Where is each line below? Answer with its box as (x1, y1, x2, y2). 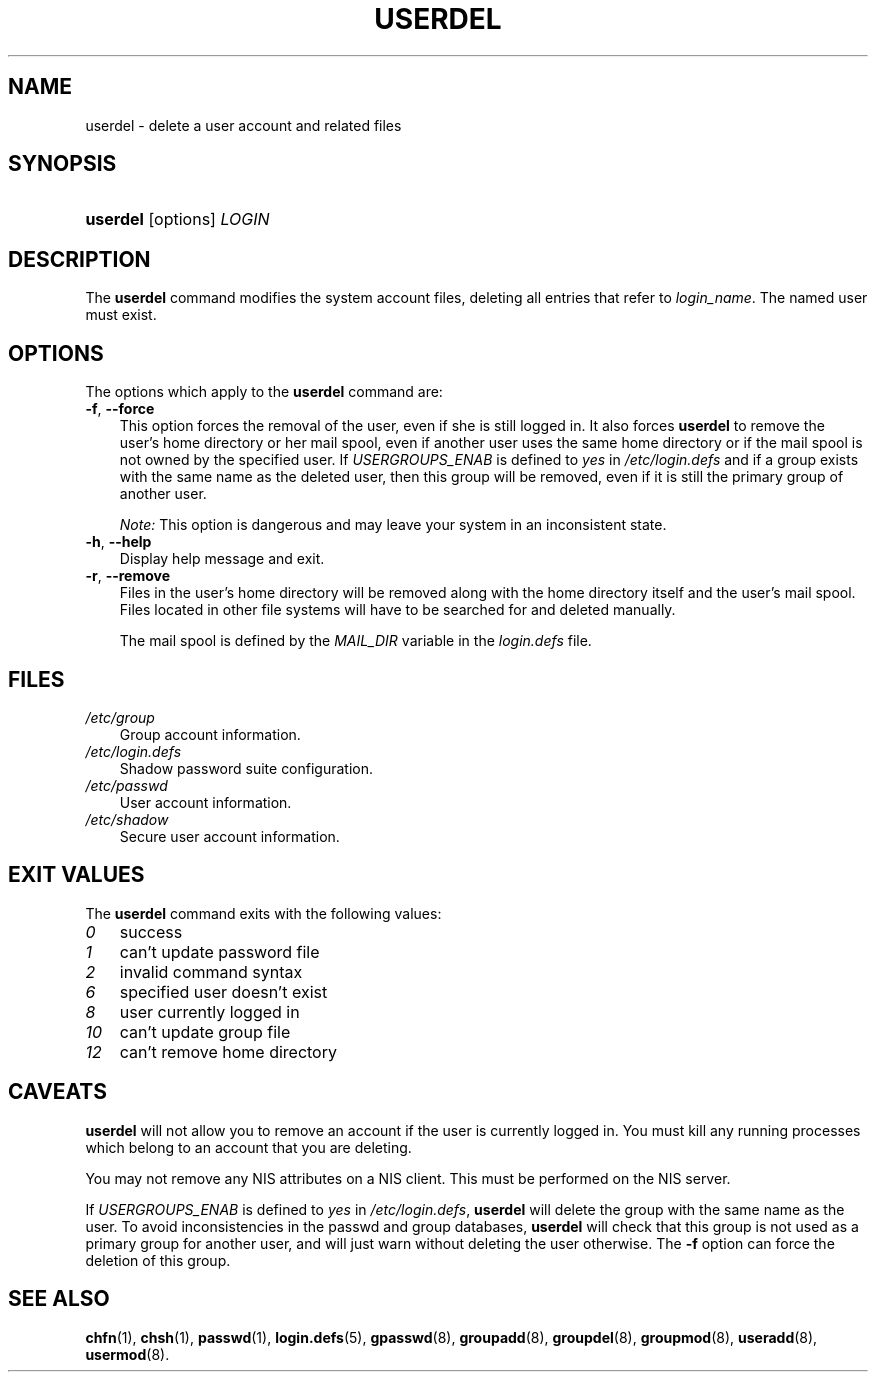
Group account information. (119, 725, 301, 743)
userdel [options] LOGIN (85, 209, 270, 230)
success (119, 921, 183, 942)
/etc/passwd (85, 776, 168, 794)
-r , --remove (85, 567, 171, 585)
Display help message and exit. (119, 550, 325, 568)
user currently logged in (119, 1001, 300, 1022)
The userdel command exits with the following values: (85, 904, 442, 922)
